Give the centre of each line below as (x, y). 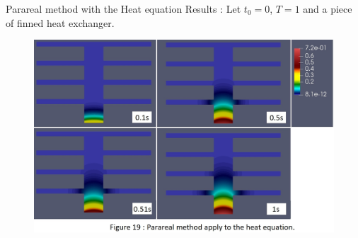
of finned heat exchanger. (60, 22)
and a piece (328, 8)
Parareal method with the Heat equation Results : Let (123, 8)
